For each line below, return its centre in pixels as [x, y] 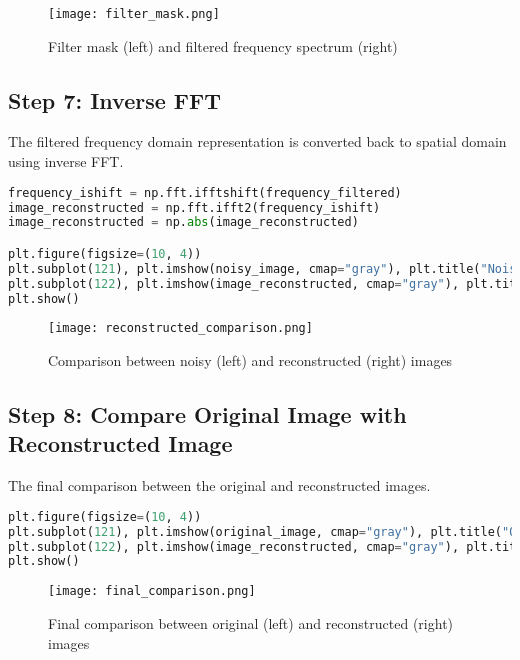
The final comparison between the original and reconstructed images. [219, 485]
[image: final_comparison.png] [152, 591]
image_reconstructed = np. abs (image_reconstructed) [183, 222]
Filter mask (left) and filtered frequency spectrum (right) [223, 45]
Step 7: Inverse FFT [115, 99]
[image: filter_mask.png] [134, 14]
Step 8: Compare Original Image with [207, 414]
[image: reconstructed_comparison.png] [180, 328]
